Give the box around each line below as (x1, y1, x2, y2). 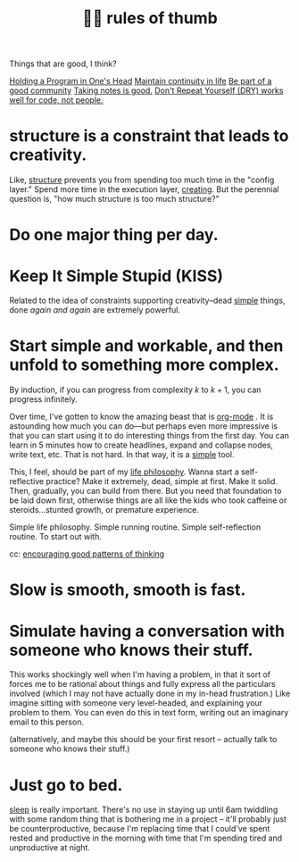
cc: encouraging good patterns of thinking (9, 548, 165, 559)
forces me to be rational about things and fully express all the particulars (9, 679, 277, 690)
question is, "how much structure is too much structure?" (9, 194, 220, 205)
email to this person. (9, 716, 85, 727)
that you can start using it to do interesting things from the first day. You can (9, 431, 290, 441)
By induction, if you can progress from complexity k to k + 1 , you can (9, 384, 262, 396)
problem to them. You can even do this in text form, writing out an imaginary (9, 707, 289, 718)
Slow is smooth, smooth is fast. (9, 580, 246, 600)
